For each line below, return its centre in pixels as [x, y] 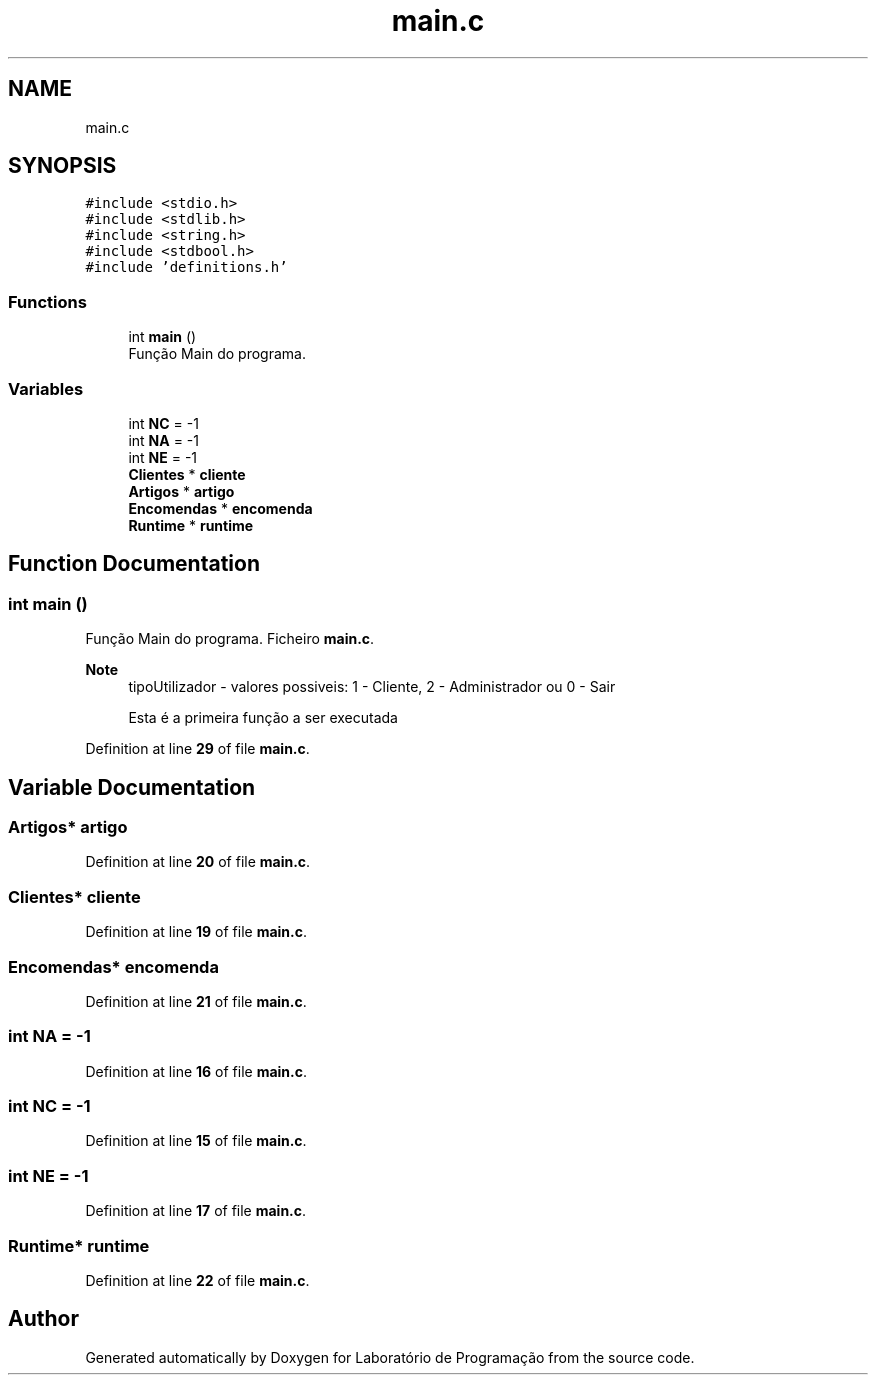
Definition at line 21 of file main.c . [196, 1001]
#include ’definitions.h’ [186, 267]
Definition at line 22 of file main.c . [197, 1280]
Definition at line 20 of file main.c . [198, 862]
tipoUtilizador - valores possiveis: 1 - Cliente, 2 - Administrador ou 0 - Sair [372, 687]
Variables [46, 388]
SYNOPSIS [62, 166]
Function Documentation [134, 564]
